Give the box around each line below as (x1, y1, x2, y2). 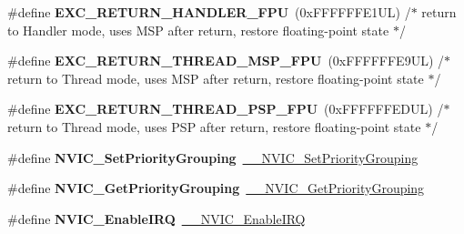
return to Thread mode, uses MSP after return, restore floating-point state (7, 68, 424, 87)
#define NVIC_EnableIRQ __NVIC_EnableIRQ (7, 209, 306, 228)
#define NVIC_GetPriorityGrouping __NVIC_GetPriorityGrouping (7, 178, 425, 198)
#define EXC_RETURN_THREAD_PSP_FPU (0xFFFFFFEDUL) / (7, 99, 444, 118)
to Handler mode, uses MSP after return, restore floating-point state (7, 20, 389, 39)
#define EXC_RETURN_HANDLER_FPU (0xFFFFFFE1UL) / (7, 3, 411, 21)
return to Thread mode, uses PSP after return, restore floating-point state (7, 117, 421, 136)
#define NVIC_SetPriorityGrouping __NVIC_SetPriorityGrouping (7, 148, 419, 167)
